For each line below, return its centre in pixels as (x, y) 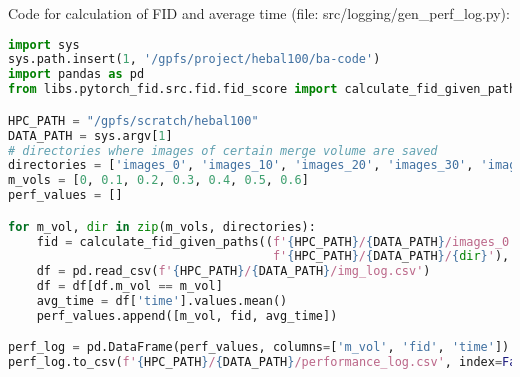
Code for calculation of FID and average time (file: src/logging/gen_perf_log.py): (259, 13)
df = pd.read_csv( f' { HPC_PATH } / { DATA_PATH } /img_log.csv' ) (233, 271)
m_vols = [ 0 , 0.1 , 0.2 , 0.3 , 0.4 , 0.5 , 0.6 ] (158, 180)
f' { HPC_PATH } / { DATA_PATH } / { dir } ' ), (391, 256)
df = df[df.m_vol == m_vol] (129, 286)
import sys (44, 44)
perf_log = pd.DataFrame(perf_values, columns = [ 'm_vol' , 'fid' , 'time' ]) (259, 347)
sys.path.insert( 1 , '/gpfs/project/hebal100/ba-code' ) (194, 59)
